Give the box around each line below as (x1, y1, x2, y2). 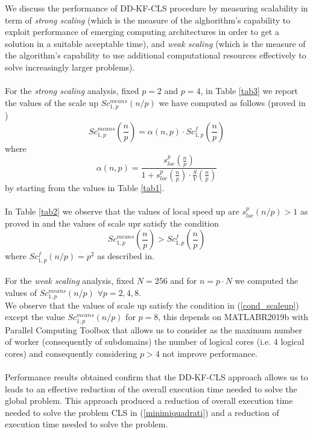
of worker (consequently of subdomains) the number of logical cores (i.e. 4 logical (5, 335, 305, 348)
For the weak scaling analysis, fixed (5, 274, 134, 287)
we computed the (235, 274, 299, 287)
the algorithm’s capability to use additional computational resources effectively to (5, 49, 306, 61)
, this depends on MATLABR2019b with (158, 310, 309, 323)
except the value (5, 310, 65, 323)
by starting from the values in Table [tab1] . (5, 181, 165, 193)
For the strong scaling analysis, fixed (5, 84, 139, 97)
